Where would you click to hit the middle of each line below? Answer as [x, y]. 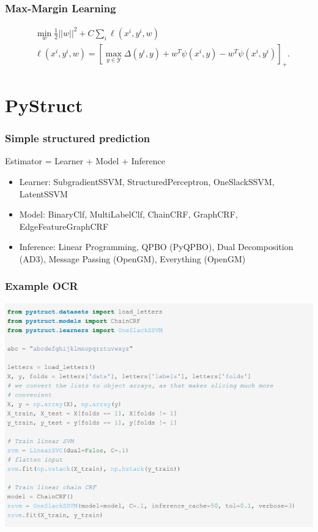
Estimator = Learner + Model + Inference [85, 161]
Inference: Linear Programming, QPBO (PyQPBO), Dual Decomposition [156, 247]
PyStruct [44, 104]
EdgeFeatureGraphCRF [64, 226]
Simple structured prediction [78, 138]
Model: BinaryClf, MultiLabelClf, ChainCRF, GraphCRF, [128, 214]
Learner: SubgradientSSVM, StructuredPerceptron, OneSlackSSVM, [147, 181]
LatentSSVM [43, 193]
